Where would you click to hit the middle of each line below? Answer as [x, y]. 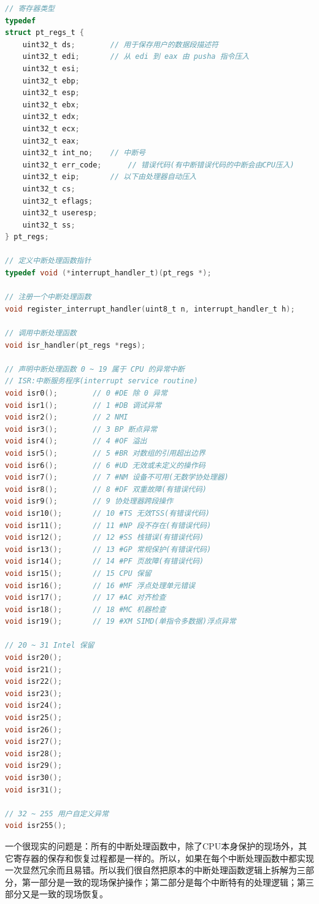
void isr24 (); [34, 706]
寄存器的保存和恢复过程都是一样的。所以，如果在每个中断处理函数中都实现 [163, 858]
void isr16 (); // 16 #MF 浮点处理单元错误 [100, 585]
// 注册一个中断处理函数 [48, 297]
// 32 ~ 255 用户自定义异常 [57, 814]
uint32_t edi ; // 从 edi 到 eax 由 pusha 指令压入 [136, 57]
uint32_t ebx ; [51, 105]
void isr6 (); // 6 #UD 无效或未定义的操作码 [105, 465]
